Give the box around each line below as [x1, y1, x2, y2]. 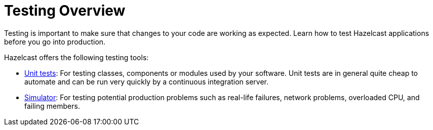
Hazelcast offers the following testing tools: [4, 53, 149, 62]
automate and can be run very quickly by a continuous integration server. [24, 77, 269, 86]
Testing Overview [4, 2, 126, 19]
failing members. [24, 101, 80, 110]
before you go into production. [4, 37, 106, 46]
